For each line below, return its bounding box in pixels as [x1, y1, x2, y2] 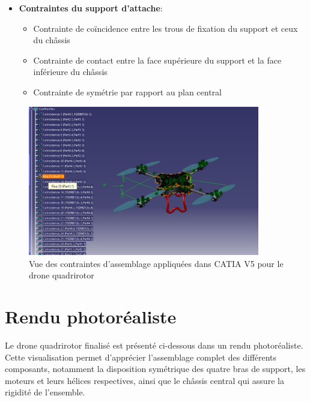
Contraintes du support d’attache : [19, 2, 163, 14]
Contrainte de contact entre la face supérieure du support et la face [33, 53, 282, 66]
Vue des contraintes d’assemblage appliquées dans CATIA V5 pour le [29, 257, 284, 269]
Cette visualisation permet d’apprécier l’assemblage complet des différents [5, 350, 277, 363]
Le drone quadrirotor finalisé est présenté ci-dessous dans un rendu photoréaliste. [5, 338, 303, 351]
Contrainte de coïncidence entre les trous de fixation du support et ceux [33, 22, 298, 34]
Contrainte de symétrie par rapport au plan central [33, 85, 222, 98]
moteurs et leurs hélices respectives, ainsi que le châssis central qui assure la [5, 374, 284, 386]
